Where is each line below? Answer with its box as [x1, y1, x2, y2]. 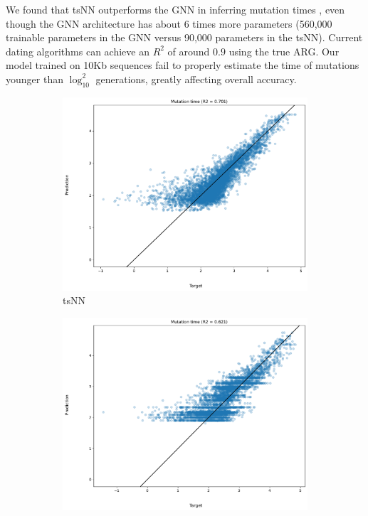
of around [167, 43, 210, 58]
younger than [6, 71, 63, 86]
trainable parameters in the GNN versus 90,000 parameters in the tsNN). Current [6, 30, 363, 45]
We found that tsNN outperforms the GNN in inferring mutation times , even [6, 2, 345, 16]
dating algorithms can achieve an [6, 43, 149, 58]
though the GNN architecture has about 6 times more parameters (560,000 [6, 16, 332, 31]
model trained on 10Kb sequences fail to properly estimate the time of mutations [6, 58, 359, 72]
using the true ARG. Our [228, 43, 340, 58]
